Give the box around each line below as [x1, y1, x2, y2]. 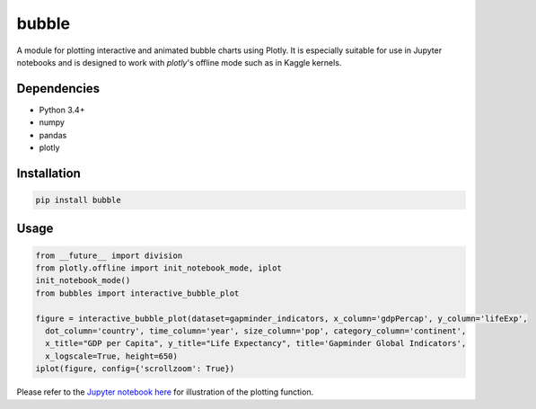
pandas [39, 129, 67, 140]
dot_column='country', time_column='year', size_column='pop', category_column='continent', [45, 325, 467, 336]
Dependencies [16, 81, 101, 96]
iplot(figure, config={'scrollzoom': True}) [35, 364, 235, 374]
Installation [16, 165, 81, 181]
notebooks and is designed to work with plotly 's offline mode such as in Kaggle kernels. [16, 57, 342, 67]
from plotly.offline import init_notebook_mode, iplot [35, 263, 282, 273]
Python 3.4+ [39, 104, 85, 115]
